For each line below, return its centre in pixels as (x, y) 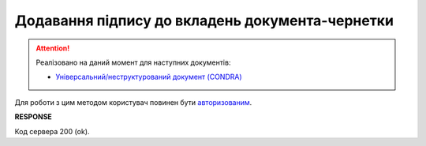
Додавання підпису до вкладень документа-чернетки (204, 21)
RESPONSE (34, 117)
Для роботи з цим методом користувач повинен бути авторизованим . (133, 102)
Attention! (53, 48)
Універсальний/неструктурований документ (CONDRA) (149, 77)
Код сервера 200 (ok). (52, 131)
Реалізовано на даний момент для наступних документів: (133, 62)
